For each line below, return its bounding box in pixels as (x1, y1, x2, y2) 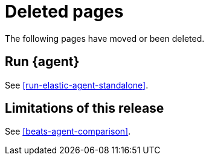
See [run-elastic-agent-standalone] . (5, 79, 149, 90)
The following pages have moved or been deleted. (5, 33, 205, 44)
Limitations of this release (5, 101, 164, 116)
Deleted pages (5, 1, 124, 22)
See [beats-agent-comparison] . (5, 126, 131, 137)
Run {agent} (5, 54, 80, 70)
